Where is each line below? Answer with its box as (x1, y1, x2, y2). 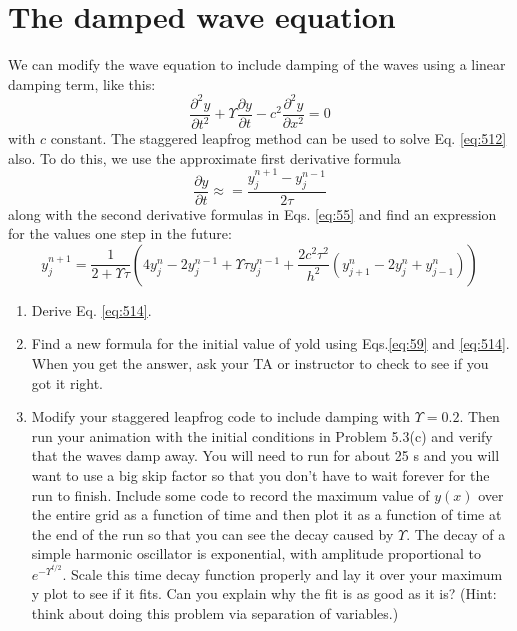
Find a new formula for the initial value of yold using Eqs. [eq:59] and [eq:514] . (31, 333, 510, 354)
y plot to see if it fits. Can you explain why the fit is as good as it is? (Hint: (31, 583, 497, 604)
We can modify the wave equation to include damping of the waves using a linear (8, 54, 506, 75)
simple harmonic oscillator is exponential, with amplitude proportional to (31, 543, 482, 564)
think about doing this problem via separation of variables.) (31, 602, 399, 623)
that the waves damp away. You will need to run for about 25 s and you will (31, 445, 500, 466)
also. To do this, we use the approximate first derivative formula (8, 147, 401, 168)
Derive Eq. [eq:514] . (31, 299, 152, 320)
